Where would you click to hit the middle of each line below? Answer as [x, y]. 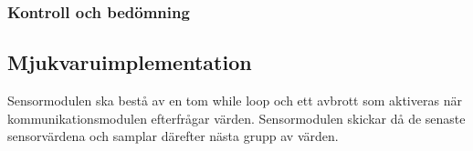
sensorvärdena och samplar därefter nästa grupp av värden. [173, 136]
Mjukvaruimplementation [130, 62]
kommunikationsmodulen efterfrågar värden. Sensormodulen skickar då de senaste [236, 118]
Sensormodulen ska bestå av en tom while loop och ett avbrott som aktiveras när [235, 101]
